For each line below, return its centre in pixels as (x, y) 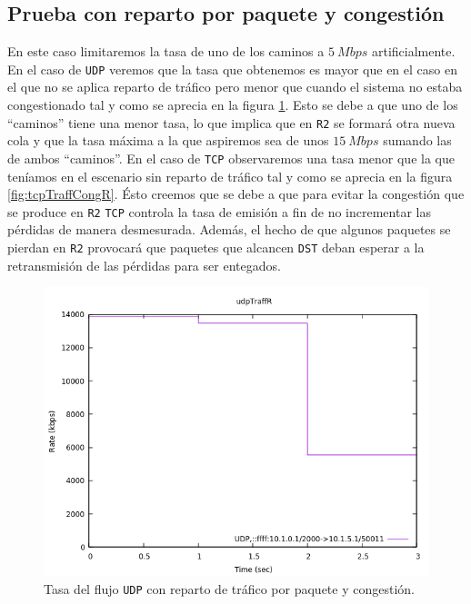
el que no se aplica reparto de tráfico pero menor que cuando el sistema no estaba (235, 87)
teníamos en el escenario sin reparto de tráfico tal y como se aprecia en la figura (230, 176)
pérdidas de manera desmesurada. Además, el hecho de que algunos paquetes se (229, 229)
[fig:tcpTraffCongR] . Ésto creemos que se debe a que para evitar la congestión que (236, 194)
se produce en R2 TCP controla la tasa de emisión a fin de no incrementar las (219, 211)
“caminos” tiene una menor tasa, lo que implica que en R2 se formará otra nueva (231, 122)
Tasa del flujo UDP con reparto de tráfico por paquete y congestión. (229, 588)
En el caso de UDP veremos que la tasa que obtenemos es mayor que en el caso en (232, 69)
